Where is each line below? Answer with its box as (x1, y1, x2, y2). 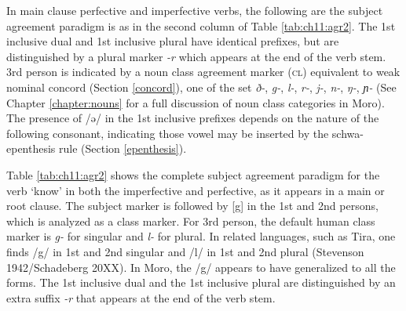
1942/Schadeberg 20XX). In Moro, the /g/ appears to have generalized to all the (6, 259, 396, 275)
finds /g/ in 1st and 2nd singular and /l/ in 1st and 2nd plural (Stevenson (6, 243, 364, 259)
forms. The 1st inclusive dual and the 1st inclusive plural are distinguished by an (6, 274, 396, 291)
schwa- (331, 125, 364, 141)
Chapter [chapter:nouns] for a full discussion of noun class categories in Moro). (6, 94, 385, 110)
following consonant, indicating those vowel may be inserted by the (6, 125, 329, 141)
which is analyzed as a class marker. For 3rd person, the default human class (6, 212, 375, 229)
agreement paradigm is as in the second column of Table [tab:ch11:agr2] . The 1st (6, 17, 396, 34)
